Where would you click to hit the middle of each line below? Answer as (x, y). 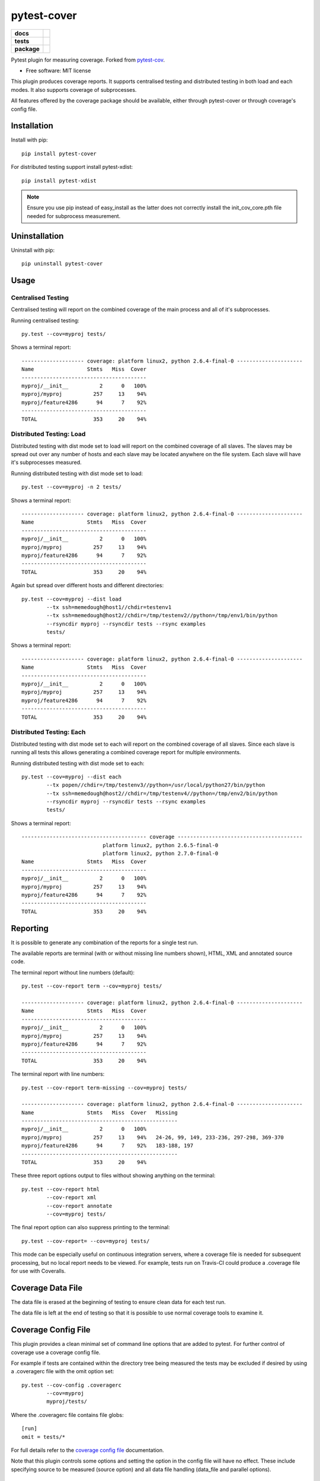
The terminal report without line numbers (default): (73, 972)
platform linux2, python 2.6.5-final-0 (161, 845)
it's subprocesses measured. (47, 463)
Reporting (30, 928)
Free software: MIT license (58, 70)
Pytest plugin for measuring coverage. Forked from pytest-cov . (88, 60)
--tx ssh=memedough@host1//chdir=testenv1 (109, 607)
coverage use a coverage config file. (56, 1352)
